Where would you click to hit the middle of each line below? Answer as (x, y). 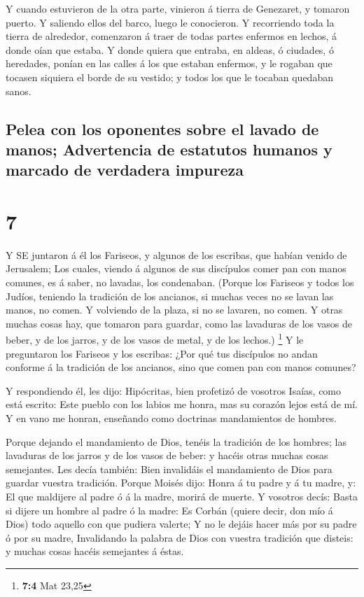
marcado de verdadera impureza (125, 170)
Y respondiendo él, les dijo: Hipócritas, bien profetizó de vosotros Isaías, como (174, 390)
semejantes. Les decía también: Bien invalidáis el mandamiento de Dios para (169, 469)
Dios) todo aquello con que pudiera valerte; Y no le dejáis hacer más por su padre (181, 524)
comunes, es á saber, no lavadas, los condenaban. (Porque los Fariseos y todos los (180, 282)
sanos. (19, 91)
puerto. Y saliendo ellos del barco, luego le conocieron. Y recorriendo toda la (170, 22)
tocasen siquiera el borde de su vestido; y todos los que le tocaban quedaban (169, 77)
